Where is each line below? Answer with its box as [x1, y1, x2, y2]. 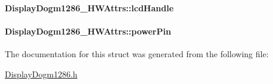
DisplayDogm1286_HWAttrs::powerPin [5, 24, 171, 37]
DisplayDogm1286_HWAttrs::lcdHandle [5, 1, 174, 14]
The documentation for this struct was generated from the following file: [5, 47, 269, 60]
